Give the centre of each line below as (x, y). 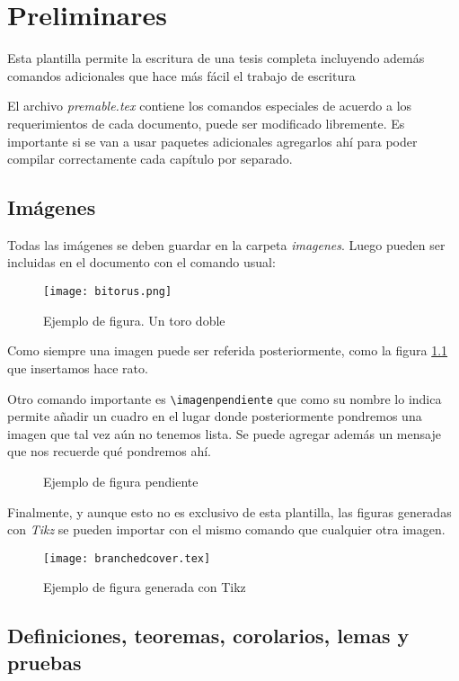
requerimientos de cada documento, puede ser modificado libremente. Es (206, 123)
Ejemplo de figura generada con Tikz (145, 587)
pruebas (44, 662)
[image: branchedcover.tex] (127, 558)
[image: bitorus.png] (108, 292)
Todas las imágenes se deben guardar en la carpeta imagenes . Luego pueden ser (226, 244)
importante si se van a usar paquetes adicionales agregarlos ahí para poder (212, 141)
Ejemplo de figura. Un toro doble (134, 320)
